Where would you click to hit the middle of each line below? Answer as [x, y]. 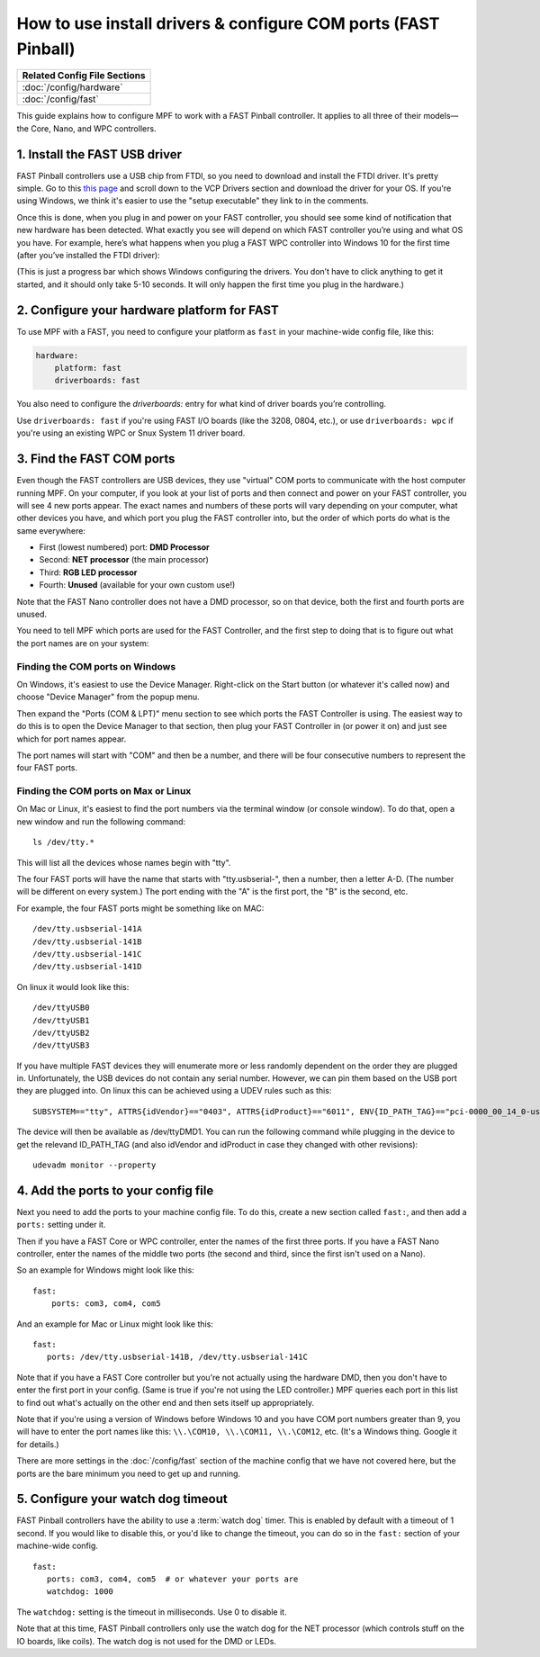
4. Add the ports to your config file [115, 1190]
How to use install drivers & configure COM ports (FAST [228, 23]
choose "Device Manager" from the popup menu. [108, 697]
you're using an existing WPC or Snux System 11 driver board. [131, 433]
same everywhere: [51, 530]
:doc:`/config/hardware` [72, 87]
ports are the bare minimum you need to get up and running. [129, 1473]
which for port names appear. [72, 739]
